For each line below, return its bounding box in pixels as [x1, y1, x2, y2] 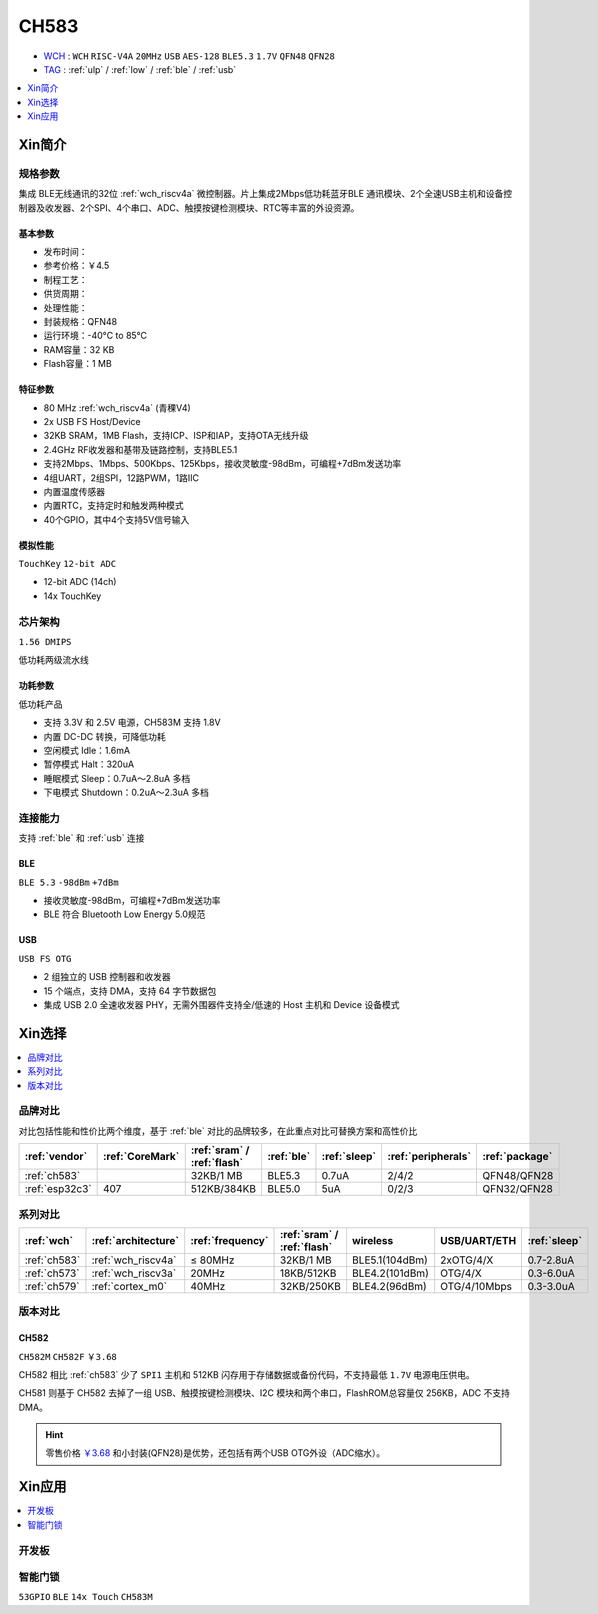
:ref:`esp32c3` [24, 1182, 92, 1196]
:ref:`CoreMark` [103, 1150, 180, 1164]
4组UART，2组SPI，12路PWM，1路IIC [43, 471, 200, 484]
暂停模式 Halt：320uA [43, 758, 135, 770]
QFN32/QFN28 [481, 1182, 554, 1196]
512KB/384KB [190, 1182, 257, 1196]
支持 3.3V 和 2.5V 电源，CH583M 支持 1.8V [43, 716, 221, 729]
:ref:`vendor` [24, 1150, 88, 1164]
